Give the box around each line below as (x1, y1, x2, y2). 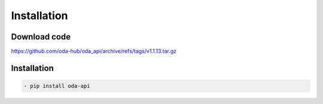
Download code (11, 32, 71, 42)
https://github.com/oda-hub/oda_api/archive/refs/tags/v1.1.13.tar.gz (11, 48, 177, 55)
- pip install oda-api (23, 82, 90, 90)
